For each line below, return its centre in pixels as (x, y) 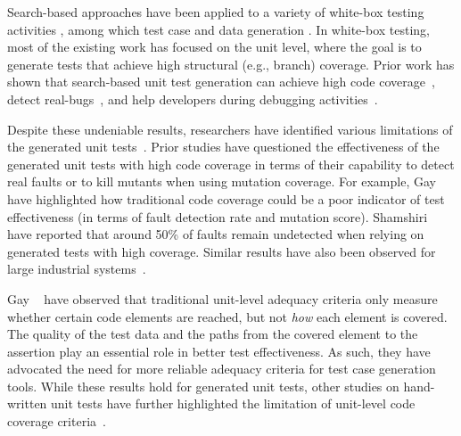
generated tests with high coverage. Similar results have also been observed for (222, 251)
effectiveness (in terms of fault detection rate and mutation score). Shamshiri (218, 216)
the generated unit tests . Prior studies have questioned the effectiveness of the (223, 147)
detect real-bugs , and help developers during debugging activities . (193, 99)
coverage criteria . (57, 421)
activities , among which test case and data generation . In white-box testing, (219, 29)
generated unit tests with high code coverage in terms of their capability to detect (231, 164)
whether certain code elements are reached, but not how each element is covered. (227, 316)
